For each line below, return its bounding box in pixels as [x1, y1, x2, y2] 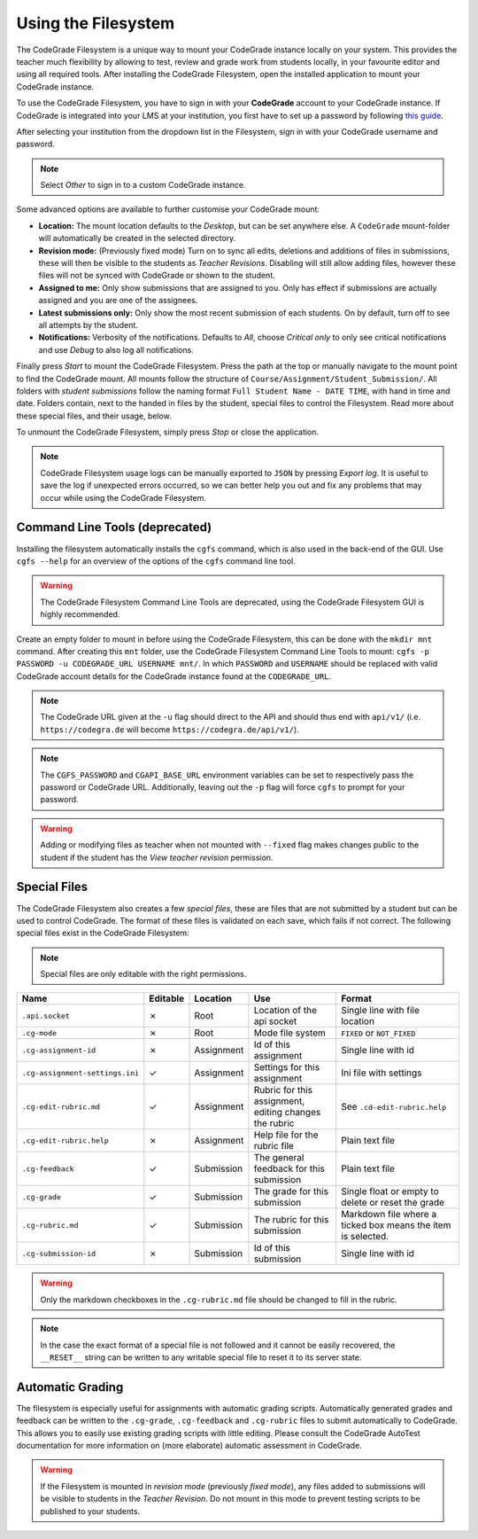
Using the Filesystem [16, 13, 175, 33]
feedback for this [253, 1162, 325, 1175]
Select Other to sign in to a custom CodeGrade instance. [40, 180, 246, 191]
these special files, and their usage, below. [16, 410, 172, 421]
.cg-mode [21, 1028, 58, 1037]
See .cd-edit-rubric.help [341, 1100, 447, 1113]
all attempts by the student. [38, 319, 139, 330]
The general [253, 1152, 305, 1164]
